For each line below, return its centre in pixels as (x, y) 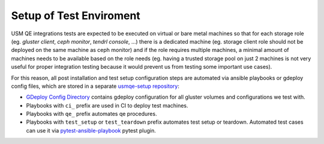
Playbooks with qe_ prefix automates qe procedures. (91, 114)
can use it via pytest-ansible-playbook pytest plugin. (91, 130)
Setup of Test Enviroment (76, 16)
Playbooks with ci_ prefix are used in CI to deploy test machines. (107, 105)
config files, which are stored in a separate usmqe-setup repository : (95, 86)
